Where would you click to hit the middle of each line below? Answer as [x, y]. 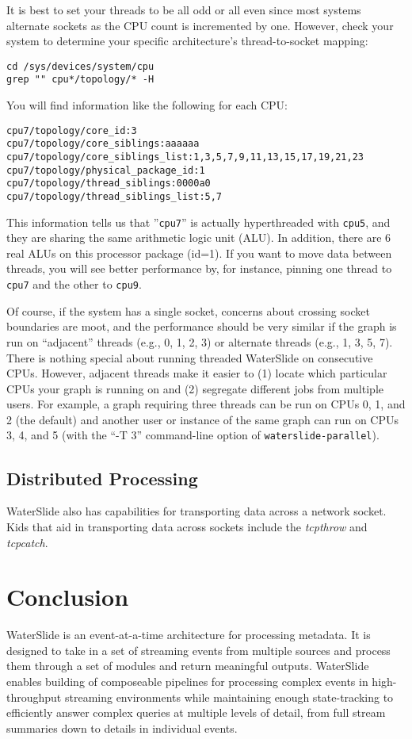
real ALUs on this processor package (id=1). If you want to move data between [199, 253]
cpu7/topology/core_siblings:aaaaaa [103, 144]
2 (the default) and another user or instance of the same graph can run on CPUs [202, 419]
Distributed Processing [102, 478]
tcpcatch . [27, 542]
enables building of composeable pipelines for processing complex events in [187, 682]
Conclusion [68, 597]
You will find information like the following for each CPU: [147, 105]
